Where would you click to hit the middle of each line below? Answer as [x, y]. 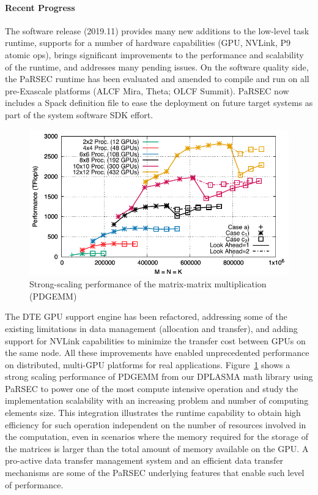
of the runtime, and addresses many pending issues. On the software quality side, [157, 66]
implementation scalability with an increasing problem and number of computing [157, 400]
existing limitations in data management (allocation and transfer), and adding [151, 328]
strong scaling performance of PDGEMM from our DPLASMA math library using [159, 376]
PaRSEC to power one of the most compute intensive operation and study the [152, 388]
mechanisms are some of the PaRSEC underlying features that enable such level [155, 473]
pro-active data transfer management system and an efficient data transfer [144, 460]
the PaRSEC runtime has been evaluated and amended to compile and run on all [157, 79]
